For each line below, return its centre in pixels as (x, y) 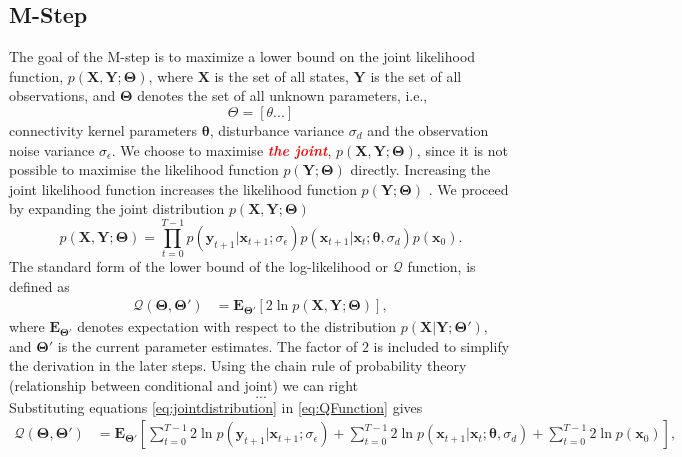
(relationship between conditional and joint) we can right (184, 385)
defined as (39, 285)
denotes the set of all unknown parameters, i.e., (282, 95)
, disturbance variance (276, 129)
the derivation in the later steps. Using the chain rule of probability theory (238, 365)
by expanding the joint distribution (117, 208)
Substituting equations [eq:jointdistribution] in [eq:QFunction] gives (216, 406)
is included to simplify (441, 345)
